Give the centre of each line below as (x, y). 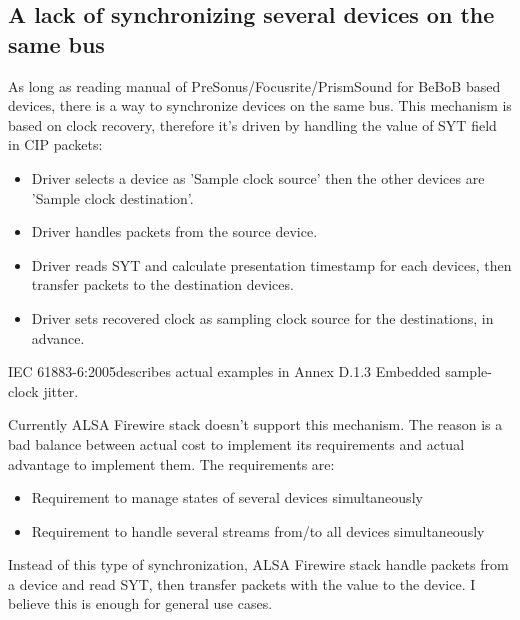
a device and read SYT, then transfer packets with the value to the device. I (242, 583)
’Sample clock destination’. (112, 197)
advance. (58, 337)
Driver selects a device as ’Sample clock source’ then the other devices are (258, 177)
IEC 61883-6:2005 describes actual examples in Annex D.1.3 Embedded (224, 371)
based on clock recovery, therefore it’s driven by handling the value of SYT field (252, 124)
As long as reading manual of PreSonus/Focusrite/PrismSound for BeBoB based (254, 85)
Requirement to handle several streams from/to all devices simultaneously (258, 530)
